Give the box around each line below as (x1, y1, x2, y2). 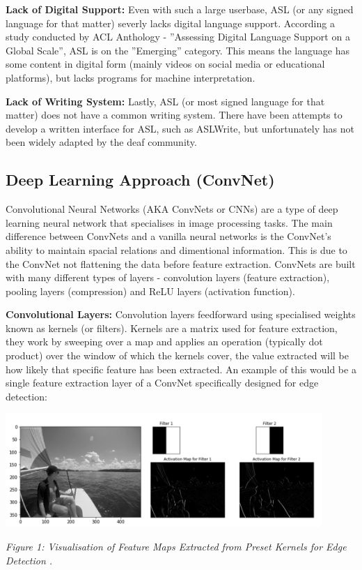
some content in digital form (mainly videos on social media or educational (6, 57, 325, 71)
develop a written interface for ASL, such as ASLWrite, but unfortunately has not (6, 121, 354, 135)
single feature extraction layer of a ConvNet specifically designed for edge (6, 375, 319, 390)
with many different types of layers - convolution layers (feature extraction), (6, 270, 330, 285)
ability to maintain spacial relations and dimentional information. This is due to (6, 242, 347, 257)
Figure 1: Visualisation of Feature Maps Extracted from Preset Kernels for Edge (6, 539, 347, 554)
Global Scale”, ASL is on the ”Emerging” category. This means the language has (6, 43, 349, 57)
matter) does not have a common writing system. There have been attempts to (6, 107, 343, 122)
